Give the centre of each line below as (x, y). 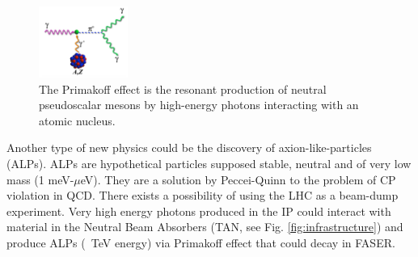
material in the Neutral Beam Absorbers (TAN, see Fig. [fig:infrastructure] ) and (205, 227)
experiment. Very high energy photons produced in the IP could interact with (199, 211)
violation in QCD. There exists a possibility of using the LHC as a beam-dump (203, 195)
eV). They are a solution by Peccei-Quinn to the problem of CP (238, 179)
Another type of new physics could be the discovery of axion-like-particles (189, 147)
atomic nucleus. (77, 120)
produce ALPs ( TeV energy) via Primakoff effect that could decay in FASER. (201, 242)
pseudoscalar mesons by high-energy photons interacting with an (199, 105)
